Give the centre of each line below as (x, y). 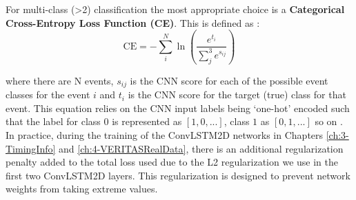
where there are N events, (60, 80)
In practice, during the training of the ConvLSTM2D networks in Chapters (165, 134)
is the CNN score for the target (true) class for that (237, 95)
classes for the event (48, 95)
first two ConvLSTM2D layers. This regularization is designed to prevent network (178, 175)
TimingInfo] (31, 148)
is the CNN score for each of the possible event (229, 80)
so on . (329, 121)
